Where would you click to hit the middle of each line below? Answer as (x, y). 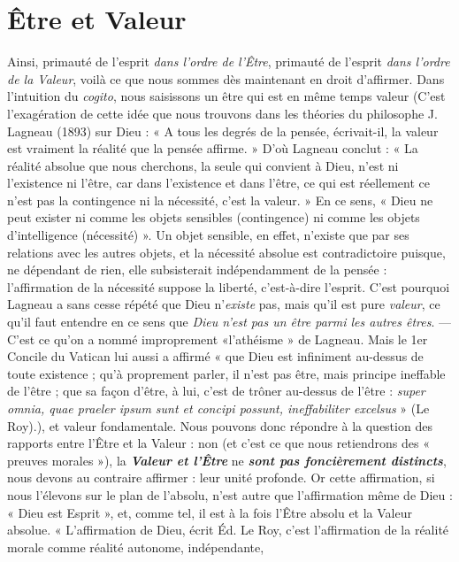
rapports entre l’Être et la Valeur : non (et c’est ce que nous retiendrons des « (219, 443)
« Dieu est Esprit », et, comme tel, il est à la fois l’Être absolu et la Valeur (210, 512)
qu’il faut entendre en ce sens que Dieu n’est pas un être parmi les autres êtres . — (229, 322)
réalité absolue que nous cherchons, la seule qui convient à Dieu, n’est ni (203, 165)
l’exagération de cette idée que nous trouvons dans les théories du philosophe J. (222, 113)
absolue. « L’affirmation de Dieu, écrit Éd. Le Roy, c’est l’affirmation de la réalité (228, 530)
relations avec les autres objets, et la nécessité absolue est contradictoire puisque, (226, 252)
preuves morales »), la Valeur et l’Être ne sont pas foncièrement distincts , (227, 460)
